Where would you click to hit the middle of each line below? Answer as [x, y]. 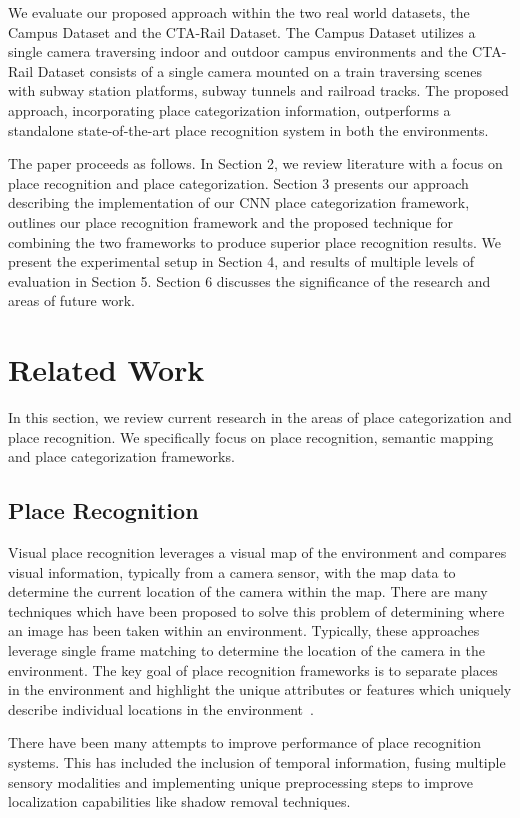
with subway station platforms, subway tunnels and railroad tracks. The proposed [258, 90]
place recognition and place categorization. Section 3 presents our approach [238, 182]
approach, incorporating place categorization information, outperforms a [229, 109]
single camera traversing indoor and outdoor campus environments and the [238, 51]
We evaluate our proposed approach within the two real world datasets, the [239, 12]
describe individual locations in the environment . [161, 708]
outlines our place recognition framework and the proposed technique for [230, 221]
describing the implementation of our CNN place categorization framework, [239, 202]
